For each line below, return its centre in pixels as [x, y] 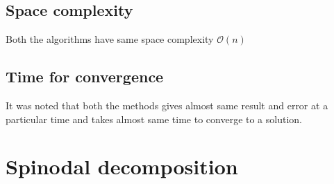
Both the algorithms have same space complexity [110, 39]
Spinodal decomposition [122, 166]
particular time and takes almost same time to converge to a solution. [154, 119]
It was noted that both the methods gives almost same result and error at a [167, 105]
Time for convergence [85, 76]
